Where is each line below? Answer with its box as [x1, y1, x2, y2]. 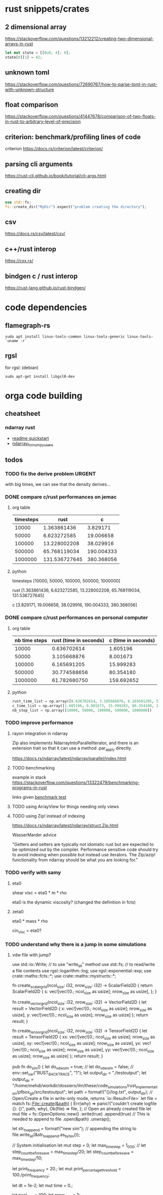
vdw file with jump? [12, 952, 51, 958]
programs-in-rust [12, 785, 47, 790]
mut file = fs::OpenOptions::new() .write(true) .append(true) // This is [12, 1111, 150, 1117]
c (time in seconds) [109, 637, 155, 644]
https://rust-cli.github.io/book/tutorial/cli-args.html [5, 173, 107, 178]
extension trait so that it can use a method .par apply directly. [12, 745, 132, 752]
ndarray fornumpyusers [12, 440, 54, 447]
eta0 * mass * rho [12, 918, 48, 924]
